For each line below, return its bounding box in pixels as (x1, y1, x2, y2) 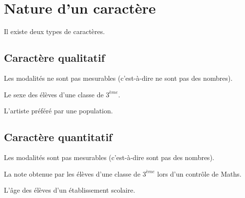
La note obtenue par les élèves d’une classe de (4, 168, 141, 179)
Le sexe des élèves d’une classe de (4, 89, 104, 99)
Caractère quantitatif (4, 129, 113, 144)
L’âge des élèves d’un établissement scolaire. (4, 185, 135, 195)
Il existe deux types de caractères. (4, 26, 105, 36)
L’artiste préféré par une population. (4, 106, 113, 116)
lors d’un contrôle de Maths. (157, 168, 242, 179)
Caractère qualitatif (4, 50, 105, 65)
